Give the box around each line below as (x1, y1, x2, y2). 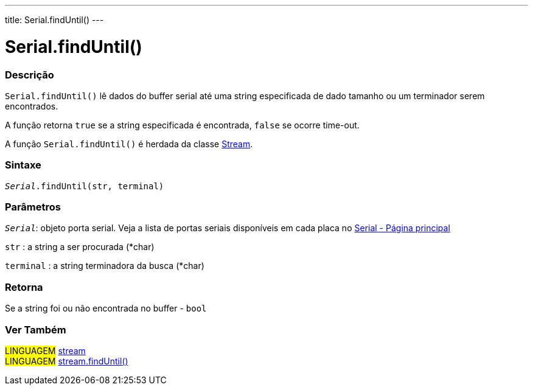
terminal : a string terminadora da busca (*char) (5, 260, 204, 271)
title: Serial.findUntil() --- (5, 15, 104, 25)
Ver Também (5, 323, 66, 336)
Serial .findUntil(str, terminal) (5, 181, 164, 191)
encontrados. (5, 100, 58, 111)
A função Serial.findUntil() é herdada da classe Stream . (5, 138, 253, 149)
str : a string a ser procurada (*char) (5, 242, 155, 252)
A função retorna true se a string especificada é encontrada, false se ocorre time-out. (5, 119, 360, 130)
